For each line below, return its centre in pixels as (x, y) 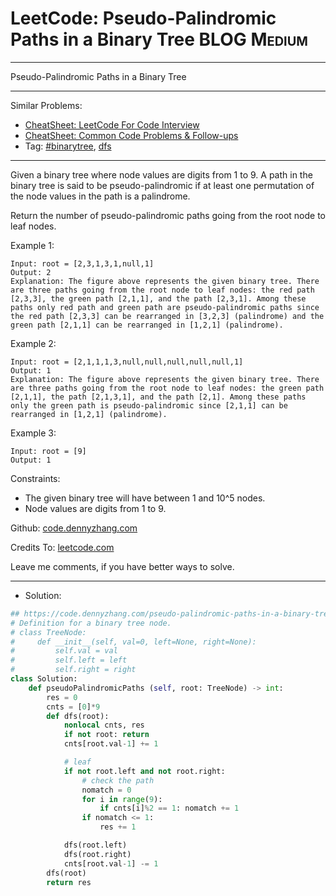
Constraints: (35, 478)
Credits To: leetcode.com (62, 547)
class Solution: (44, 679)
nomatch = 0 (106, 790)
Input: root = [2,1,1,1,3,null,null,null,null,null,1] (127, 362)
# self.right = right (73, 670)
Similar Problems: (46, 105)
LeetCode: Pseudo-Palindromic (143, 18)
